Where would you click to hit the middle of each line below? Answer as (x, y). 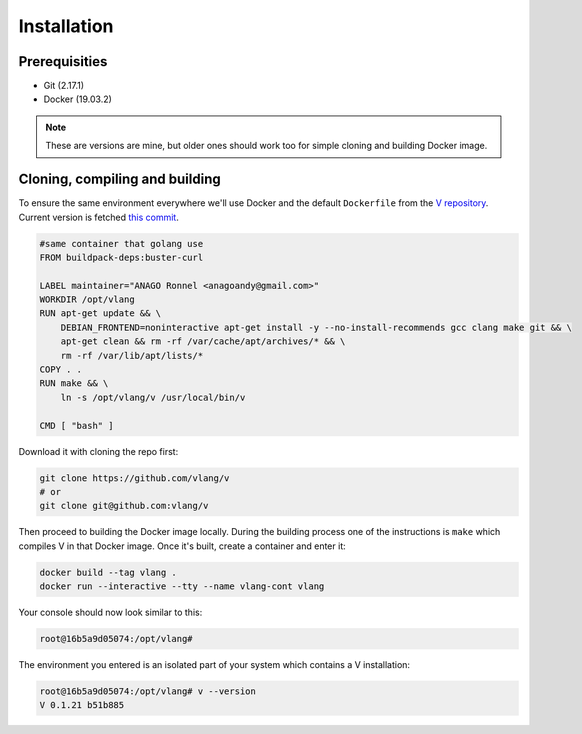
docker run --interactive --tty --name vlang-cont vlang (182, 586)
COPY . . (61, 369)
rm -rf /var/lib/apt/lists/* (132, 355)
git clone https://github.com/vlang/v (134, 478)
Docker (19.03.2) (77, 99)
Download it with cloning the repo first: (98, 451)
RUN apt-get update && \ (100, 313)
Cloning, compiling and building (120, 179)
